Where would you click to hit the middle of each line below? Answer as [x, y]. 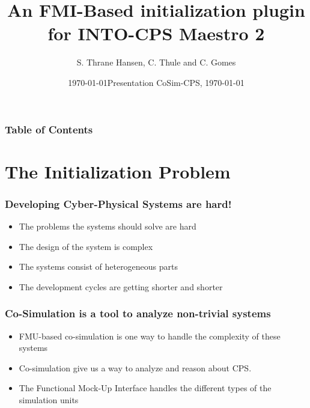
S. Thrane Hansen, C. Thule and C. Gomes [156, 62]
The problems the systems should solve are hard [108, 226]
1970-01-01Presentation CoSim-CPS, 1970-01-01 [156, 82]
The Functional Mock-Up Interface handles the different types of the [145, 388]
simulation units [49, 399]
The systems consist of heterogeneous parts [99, 266]
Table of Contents [49, 129]
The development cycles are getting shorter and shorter [121, 286]
